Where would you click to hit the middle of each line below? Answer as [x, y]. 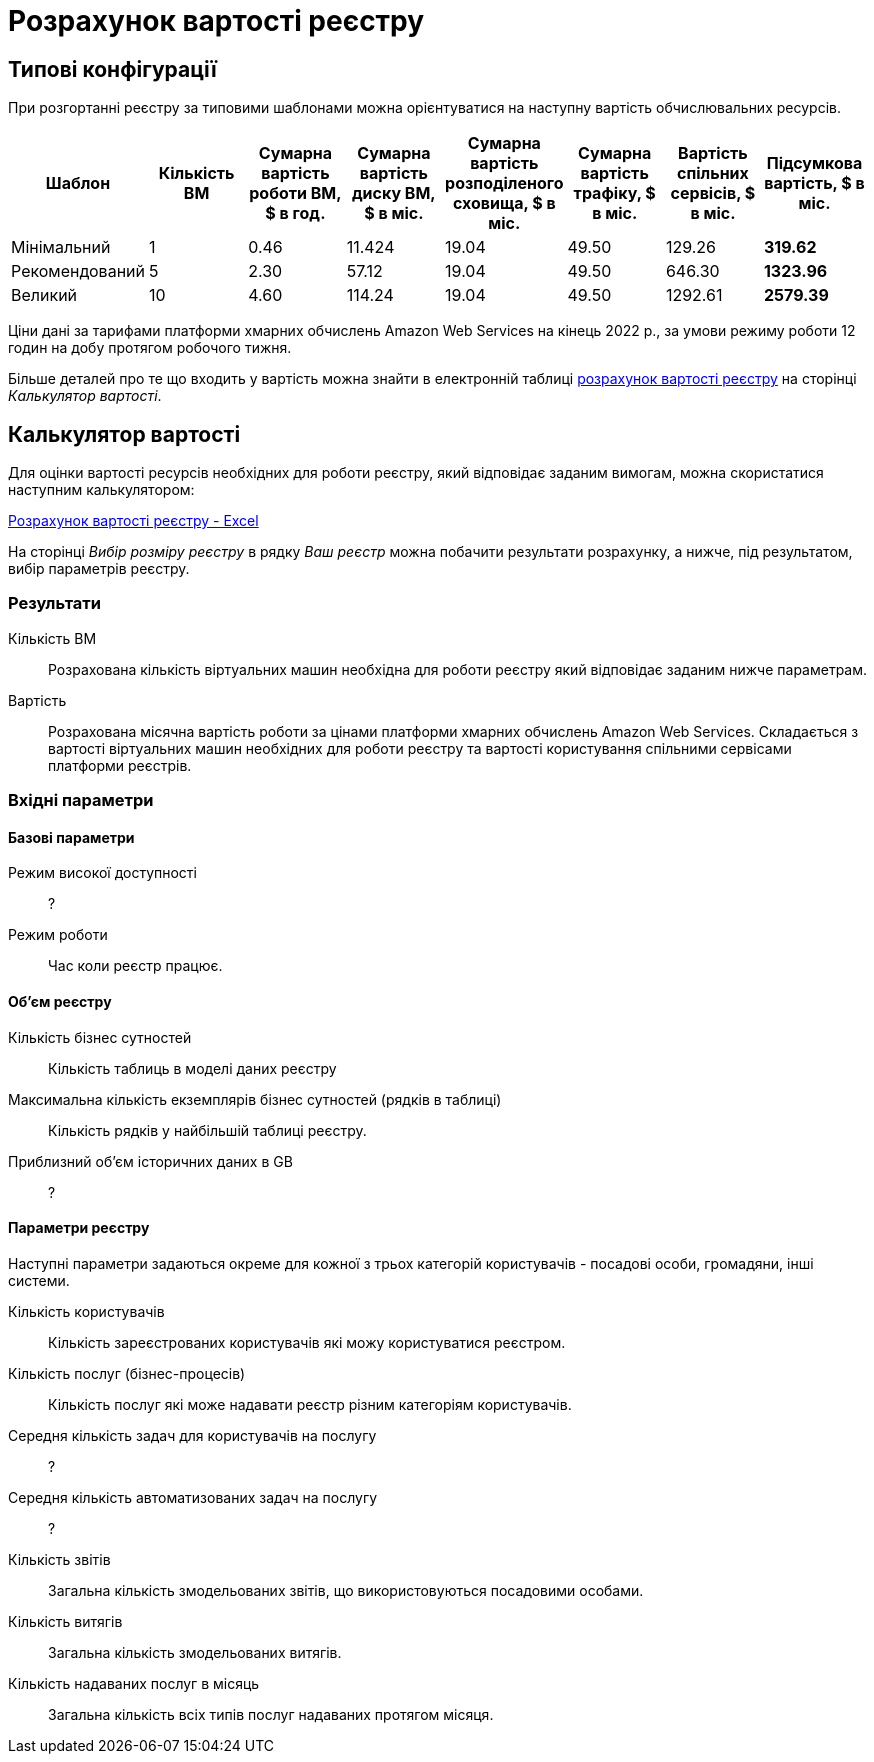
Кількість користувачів [86, 1311]
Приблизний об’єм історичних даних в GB [150, 1161]
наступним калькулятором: [101, 490]
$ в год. [295, 213]
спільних [713, 173]
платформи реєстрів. [120, 765]
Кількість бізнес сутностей [100, 1037]
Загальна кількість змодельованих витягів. [195, 1652]
